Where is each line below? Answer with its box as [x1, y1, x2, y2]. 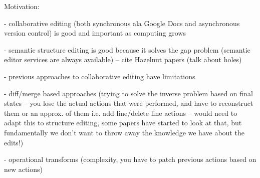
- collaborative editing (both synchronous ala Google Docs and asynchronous [4, 18, 240, 28]
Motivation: [4, 1, 40, 11]
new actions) [4, 163, 43, 174]
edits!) [4, 137, 24, 147]
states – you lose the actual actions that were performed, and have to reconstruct [4, 98, 253, 108]
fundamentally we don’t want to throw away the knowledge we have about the [4, 127, 244, 137]
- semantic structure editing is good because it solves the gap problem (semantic [4, 44, 250, 55]
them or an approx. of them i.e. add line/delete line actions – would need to [4, 107, 237, 118]
